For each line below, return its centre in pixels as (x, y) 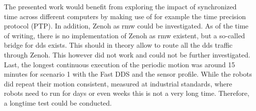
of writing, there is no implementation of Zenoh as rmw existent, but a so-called (125, 35)
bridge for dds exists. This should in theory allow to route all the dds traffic (118, 45)
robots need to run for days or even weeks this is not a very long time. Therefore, (127, 93)
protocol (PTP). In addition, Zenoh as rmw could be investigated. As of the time (126, 26)
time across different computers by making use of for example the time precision (125, 16)
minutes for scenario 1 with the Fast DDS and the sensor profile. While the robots (128, 74)
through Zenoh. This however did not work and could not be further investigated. (127, 54)
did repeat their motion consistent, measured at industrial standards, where (118, 83)
